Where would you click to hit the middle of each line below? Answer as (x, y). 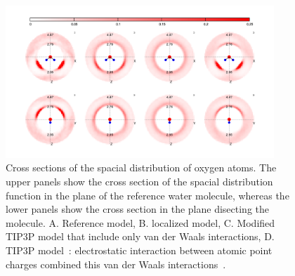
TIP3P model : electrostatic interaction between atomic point (139, 250)
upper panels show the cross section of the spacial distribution (139, 182)
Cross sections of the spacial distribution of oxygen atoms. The (141, 167)
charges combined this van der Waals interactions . (116, 264)
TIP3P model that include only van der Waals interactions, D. (140, 236)
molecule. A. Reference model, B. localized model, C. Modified (140, 222)
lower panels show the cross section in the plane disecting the (137, 209)
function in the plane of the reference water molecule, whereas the (147, 195)
